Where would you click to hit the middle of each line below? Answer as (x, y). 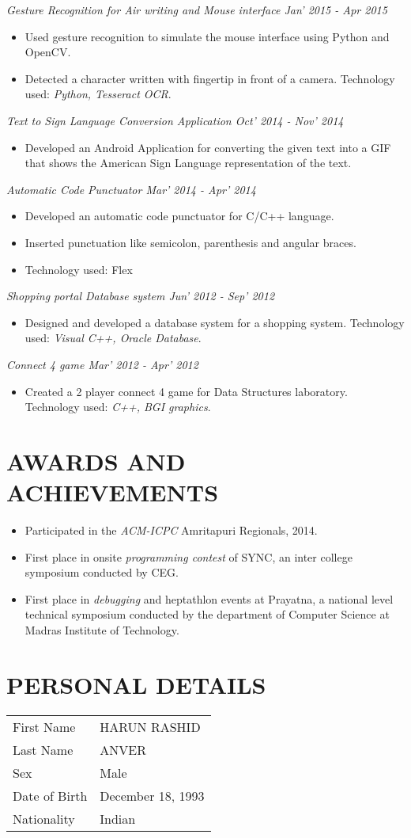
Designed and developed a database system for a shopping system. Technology (215, 322)
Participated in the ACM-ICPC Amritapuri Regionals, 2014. (171, 530)
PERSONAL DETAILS (136, 684)
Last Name (43, 749)
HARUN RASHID (150, 726)
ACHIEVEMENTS (113, 492)
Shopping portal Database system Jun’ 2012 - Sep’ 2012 (141, 296)
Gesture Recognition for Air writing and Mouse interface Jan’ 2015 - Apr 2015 (197, 10)
